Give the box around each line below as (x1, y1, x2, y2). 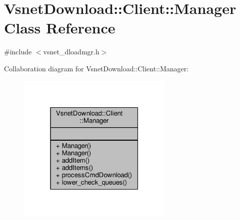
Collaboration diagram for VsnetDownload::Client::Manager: (4, 63, 189, 73)
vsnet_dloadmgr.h (43, 46, 99, 57)
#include (4, 46, 32, 57)
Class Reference (4, 17, 115, 38)
